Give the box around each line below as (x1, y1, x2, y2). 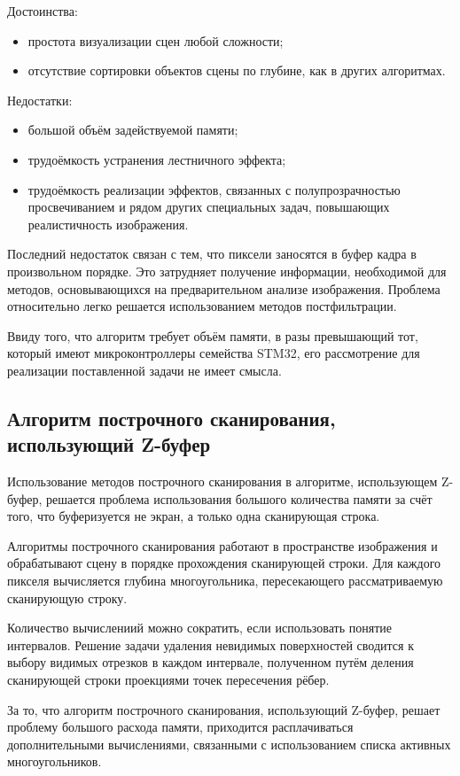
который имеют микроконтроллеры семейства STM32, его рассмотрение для (7, 344, 420, 362)
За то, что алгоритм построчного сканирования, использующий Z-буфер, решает (7, 700, 441, 718)
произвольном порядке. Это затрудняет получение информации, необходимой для (7, 261, 447, 280)
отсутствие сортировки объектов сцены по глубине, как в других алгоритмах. (27, 61, 446, 80)
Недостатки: (7, 90, 73, 109)
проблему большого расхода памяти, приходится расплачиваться (7, 718, 354, 736)
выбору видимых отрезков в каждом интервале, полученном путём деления (7, 653, 414, 671)
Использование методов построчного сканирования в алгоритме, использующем (7, 472, 438, 491)
